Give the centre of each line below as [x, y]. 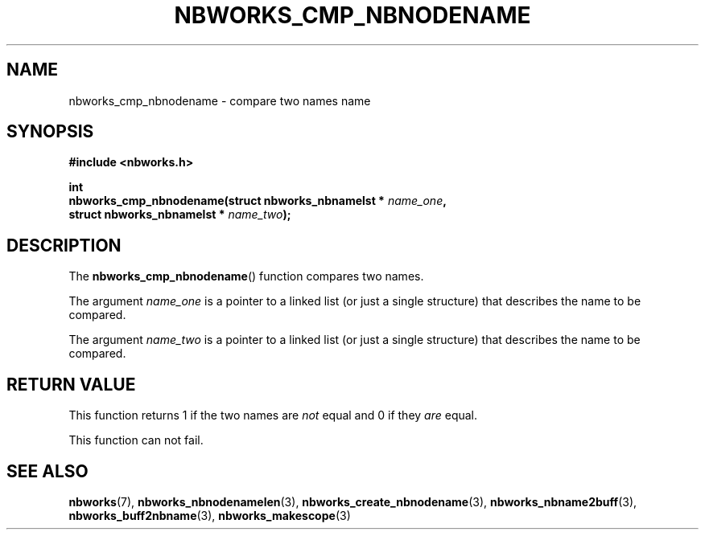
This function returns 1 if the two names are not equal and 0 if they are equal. [273, 415]
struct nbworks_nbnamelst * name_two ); [180, 215]
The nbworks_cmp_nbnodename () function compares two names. [246, 276]
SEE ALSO [47, 471]
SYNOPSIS [50, 132]
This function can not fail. [136, 440]
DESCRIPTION [64, 245]
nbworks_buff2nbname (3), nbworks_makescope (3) [210, 515]
